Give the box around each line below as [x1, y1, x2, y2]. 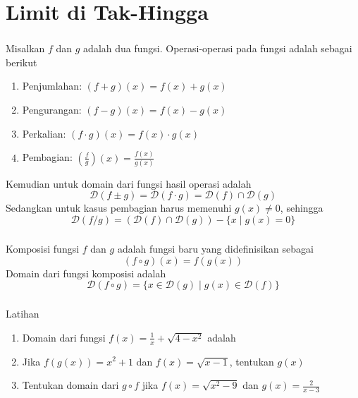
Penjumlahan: [22, 78, 82, 93]
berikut [6, 54, 37, 69]
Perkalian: [22, 126, 66, 140]
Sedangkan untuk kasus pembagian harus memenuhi [6, 200, 232, 215]
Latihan [6, 306, 39, 321]
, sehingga [280, 200, 323, 215]
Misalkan [6, 41, 45, 56]
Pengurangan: [22, 102, 82, 117]
